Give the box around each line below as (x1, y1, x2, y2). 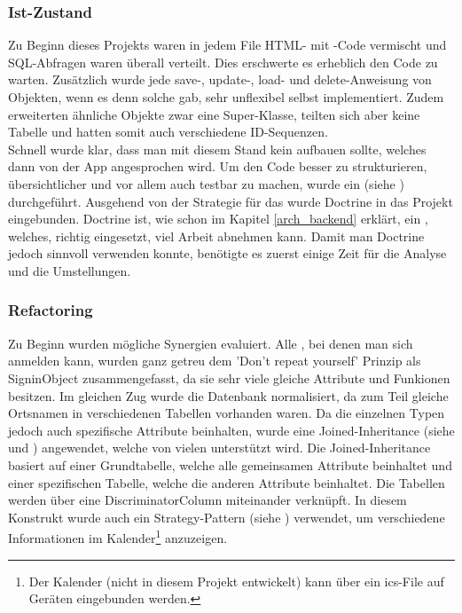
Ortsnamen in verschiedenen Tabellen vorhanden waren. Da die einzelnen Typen (8, 404, 445, 422)
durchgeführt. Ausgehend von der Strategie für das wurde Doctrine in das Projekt (8, 192, 453, 210)
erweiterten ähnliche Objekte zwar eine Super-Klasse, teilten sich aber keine (8, 105, 420, 123)
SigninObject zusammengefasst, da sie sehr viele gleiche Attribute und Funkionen (8, 368, 450, 387)
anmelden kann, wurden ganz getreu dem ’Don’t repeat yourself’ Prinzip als (8, 351, 421, 370)
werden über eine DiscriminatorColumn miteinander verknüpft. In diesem (8, 491, 407, 509)
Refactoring (8, 299, 93, 321)
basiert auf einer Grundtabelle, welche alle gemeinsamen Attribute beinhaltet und (8, 455, 452, 474)
